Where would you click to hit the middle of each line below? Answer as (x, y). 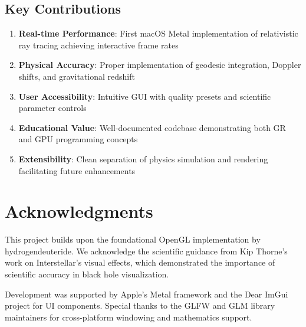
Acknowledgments (79, 211)
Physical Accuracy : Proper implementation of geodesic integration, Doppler (160, 65)
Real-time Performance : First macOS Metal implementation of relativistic (158, 33)
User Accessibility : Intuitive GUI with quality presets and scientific (145, 96)
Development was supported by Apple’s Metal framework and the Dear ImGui (147, 294)
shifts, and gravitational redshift (77, 76)
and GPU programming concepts (78, 139)
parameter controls (52, 108)
